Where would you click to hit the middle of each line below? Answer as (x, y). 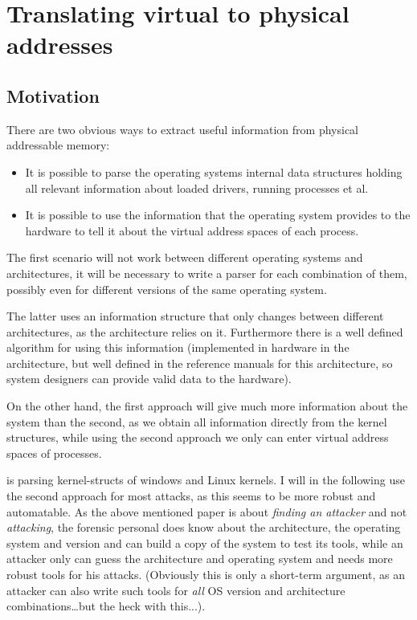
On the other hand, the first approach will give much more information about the (207, 406)
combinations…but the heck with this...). (106, 606)
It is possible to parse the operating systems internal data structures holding (214, 171)
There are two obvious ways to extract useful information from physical (182, 129)
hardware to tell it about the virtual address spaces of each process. (192, 230)
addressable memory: (58, 145)
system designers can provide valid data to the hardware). (149, 379)
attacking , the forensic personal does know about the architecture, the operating (204, 527)
